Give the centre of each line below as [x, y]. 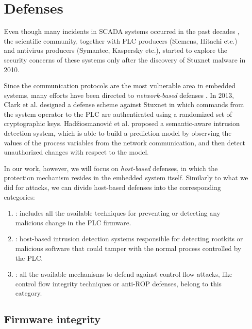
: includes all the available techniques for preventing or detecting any [118, 213]
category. [29, 293]
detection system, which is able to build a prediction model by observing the [118, 133]
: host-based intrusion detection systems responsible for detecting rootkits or [129, 239]
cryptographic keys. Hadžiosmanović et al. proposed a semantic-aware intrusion [122, 123]
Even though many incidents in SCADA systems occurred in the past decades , [122, 31]
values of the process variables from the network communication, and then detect [125, 142]
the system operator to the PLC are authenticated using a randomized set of [118, 114]
